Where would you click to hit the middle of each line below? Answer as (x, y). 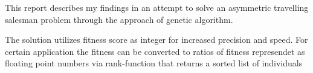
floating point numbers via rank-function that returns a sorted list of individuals (154, 63)
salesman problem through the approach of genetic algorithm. (119, 19)
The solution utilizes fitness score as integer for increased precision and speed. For (156, 40)
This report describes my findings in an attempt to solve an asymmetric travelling (157, 7)
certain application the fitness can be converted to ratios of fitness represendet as (155, 51)
